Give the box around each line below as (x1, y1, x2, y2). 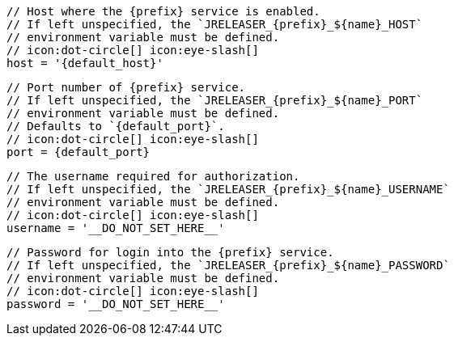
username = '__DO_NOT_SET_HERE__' (6, 222, 225, 234)
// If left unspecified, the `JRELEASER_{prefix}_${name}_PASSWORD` (6, 259, 450, 272)
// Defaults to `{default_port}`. (6, 120, 225, 133)
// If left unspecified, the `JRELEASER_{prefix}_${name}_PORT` (6, 94, 423, 107)
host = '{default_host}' (6, 57, 163, 70)
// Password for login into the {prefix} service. (6, 246, 334, 259)
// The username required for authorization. (6, 170, 300, 183)
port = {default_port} (6, 146, 151, 158)
